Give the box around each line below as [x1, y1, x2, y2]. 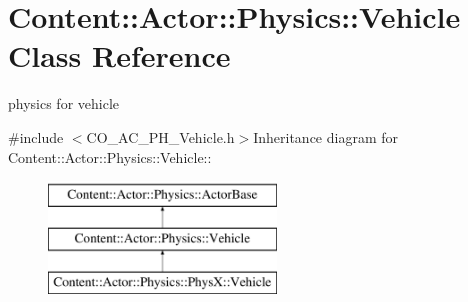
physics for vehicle [8, 93, 120, 114]
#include [8, 126, 64, 147]
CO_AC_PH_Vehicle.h [86, 126, 235, 147]
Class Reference [8, 35, 231, 76]
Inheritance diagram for [253, 126, 399, 147]
